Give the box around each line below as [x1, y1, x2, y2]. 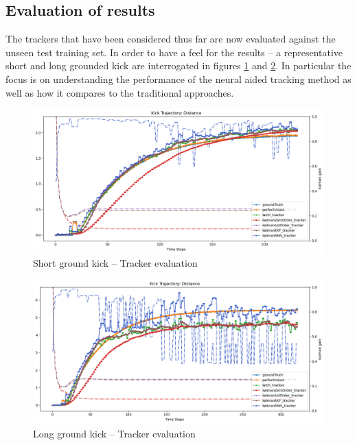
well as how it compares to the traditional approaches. [5, 85, 234, 99]
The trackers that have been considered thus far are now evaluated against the [5, 32, 336, 46]
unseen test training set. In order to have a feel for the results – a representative [5, 45, 343, 59]
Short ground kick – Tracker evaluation [33, 256, 198, 270]
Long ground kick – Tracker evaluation [33, 426, 196, 440]
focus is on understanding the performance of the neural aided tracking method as [5, 71, 352, 86]
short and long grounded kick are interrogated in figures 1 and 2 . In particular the [5, 58, 352, 73]
